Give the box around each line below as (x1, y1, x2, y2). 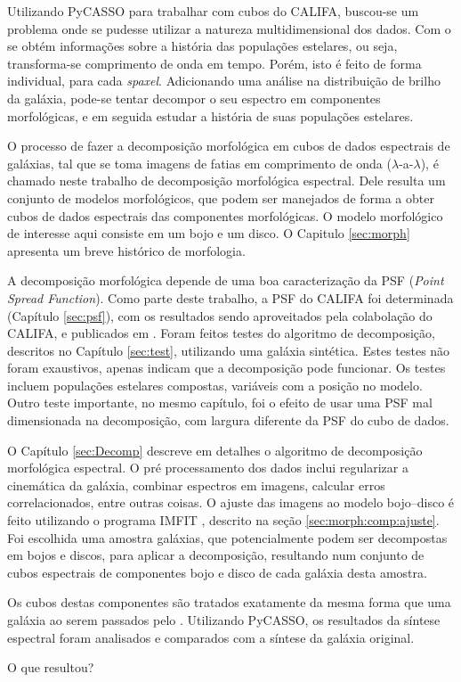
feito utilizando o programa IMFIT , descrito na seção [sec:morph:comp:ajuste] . (7, 511, 440, 530)
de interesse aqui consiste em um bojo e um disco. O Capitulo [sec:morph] (7, 224, 410, 242)
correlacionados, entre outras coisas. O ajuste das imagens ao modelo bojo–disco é (7, 493, 455, 512)
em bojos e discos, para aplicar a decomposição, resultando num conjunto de (7, 546, 425, 564)
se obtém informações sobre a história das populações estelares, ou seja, (7, 37, 398, 55)
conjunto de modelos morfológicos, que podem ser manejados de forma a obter (7, 188, 434, 207)
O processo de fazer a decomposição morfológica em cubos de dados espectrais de (7, 136, 450, 155)
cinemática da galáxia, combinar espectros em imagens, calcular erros (7, 475, 385, 494)
